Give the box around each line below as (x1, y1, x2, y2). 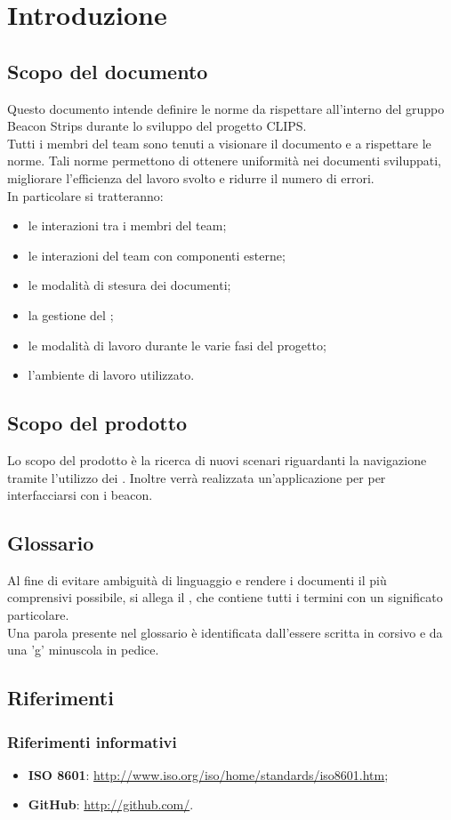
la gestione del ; (28, 305, 114, 324)
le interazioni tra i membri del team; (28, 216, 227, 235)
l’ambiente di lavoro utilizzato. (28, 366, 195, 384)
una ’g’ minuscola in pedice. (7, 640, 159, 659)
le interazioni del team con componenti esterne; (28, 245, 286, 264)
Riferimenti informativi (7, 730, 177, 752)
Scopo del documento (7, 57, 208, 84)
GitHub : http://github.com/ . (28, 795, 194, 814)
